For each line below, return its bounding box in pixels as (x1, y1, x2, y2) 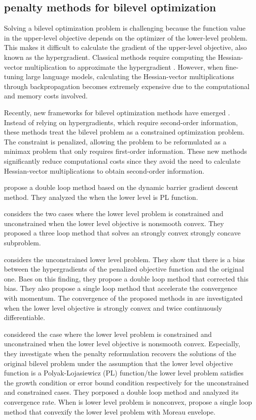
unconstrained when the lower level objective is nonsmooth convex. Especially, (4, 338, 240, 349)
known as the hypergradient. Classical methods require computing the (4, 51, 216, 62)
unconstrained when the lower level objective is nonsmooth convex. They (4, 218, 224, 228)
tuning (4, 71, 24, 82)
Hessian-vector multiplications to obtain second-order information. (4, 165, 205, 176)
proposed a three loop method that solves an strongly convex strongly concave (4, 228, 241, 238)
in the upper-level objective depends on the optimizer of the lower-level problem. (4, 32, 248, 43)
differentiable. (4, 312, 45, 323)
